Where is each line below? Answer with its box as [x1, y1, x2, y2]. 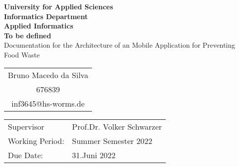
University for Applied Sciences [4, 1, 113, 11]
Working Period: [8, 135, 64, 146]
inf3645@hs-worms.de [11, 97, 85, 109]
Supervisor [8, 120, 44, 132]
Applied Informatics [4, 21, 73, 31]
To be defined [4, 30, 51, 40]
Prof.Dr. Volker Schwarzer [72, 120, 162, 132]
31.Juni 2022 [72, 149, 116, 161]
